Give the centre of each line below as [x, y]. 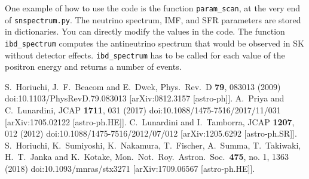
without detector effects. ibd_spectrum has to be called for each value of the [145, 55]
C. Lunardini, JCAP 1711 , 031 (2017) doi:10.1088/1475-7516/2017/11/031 [143, 110]
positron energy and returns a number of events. [93, 67]
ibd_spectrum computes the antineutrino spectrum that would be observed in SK [154, 43]
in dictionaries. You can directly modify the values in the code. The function [145, 31]
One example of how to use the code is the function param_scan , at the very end [153, 8]
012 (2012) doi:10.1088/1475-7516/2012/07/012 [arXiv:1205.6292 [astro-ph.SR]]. [151, 133]
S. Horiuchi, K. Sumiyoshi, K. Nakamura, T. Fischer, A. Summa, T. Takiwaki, [153, 145]
